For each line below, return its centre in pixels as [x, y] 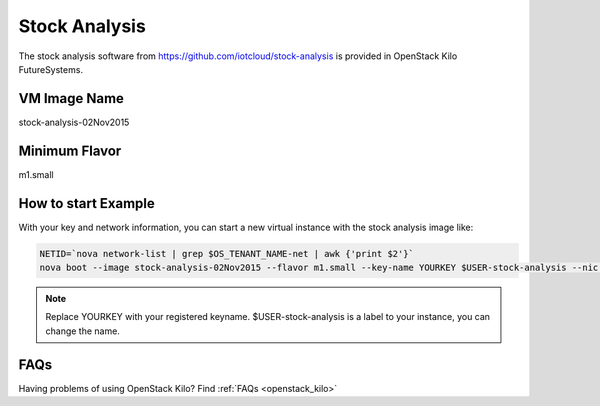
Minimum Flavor [70, 150]
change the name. [82, 331]
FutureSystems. [51, 69]
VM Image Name [71, 98]
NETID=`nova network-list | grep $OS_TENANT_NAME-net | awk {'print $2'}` [227, 253]
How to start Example [86, 203]
